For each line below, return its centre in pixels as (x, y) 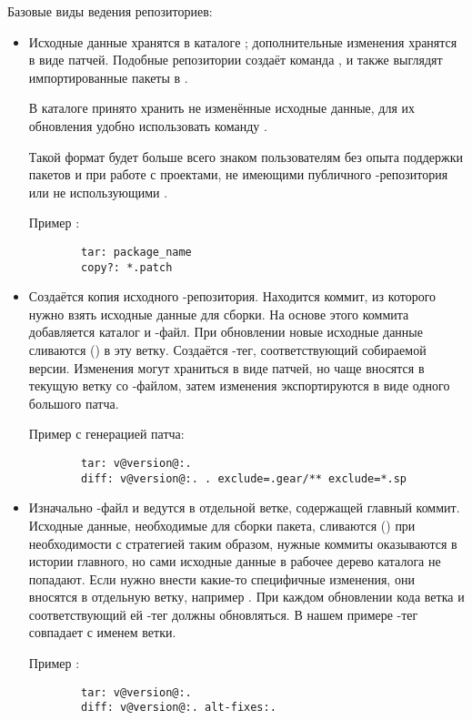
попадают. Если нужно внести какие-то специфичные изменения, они (221, 578)
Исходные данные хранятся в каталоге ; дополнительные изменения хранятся (243, 41)
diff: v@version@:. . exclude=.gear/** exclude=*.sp (244, 478)
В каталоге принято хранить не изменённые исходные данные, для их (222, 108)
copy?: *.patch (127, 267)
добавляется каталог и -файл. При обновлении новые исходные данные (226, 332)
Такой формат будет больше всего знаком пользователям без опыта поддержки (246, 156)
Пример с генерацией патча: (106, 434)
